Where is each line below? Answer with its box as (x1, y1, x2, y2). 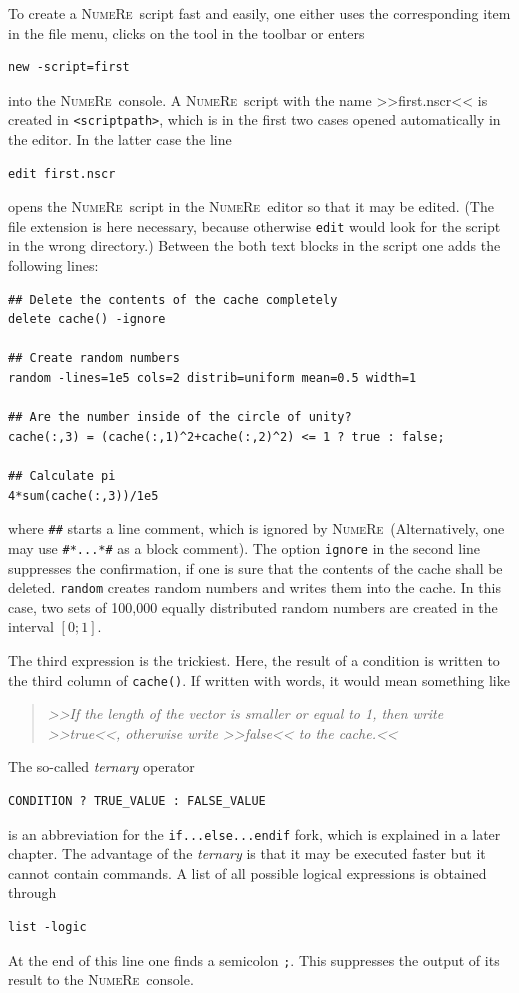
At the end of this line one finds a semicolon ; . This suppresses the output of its (8, 949, 500, 970)
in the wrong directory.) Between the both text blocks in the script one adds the (8, 235, 501, 256)
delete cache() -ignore (8, 312, 166, 327)
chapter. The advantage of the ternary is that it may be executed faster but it (8, 843, 486, 864)
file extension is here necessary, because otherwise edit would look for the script (8, 215, 501, 236)
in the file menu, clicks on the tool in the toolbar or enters (8, 22, 365, 43)
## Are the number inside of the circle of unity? (8, 410, 352, 425)
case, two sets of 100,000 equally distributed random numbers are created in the (8, 596, 498, 617)
